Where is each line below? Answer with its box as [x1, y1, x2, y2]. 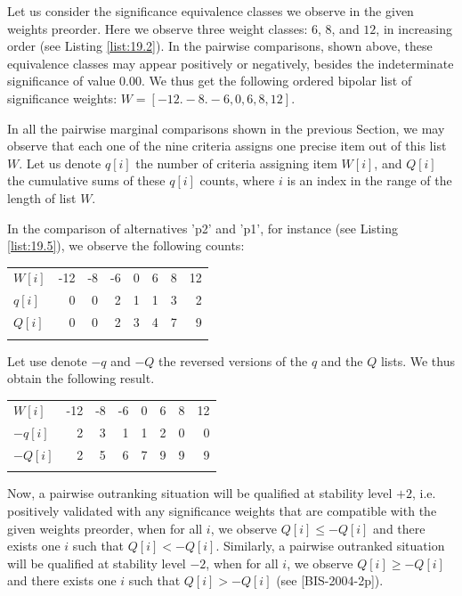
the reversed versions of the [158, 351, 308, 370]
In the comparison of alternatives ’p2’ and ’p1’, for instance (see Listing [7, 218, 398, 237]
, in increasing [376, 19, 453, 37]
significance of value [7, 71, 116, 90]
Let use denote [7, 351, 87, 370]
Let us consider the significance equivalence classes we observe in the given [7, 2, 414, 20]
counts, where [199, 171, 275, 190]
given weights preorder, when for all [7, 518, 203, 537]
